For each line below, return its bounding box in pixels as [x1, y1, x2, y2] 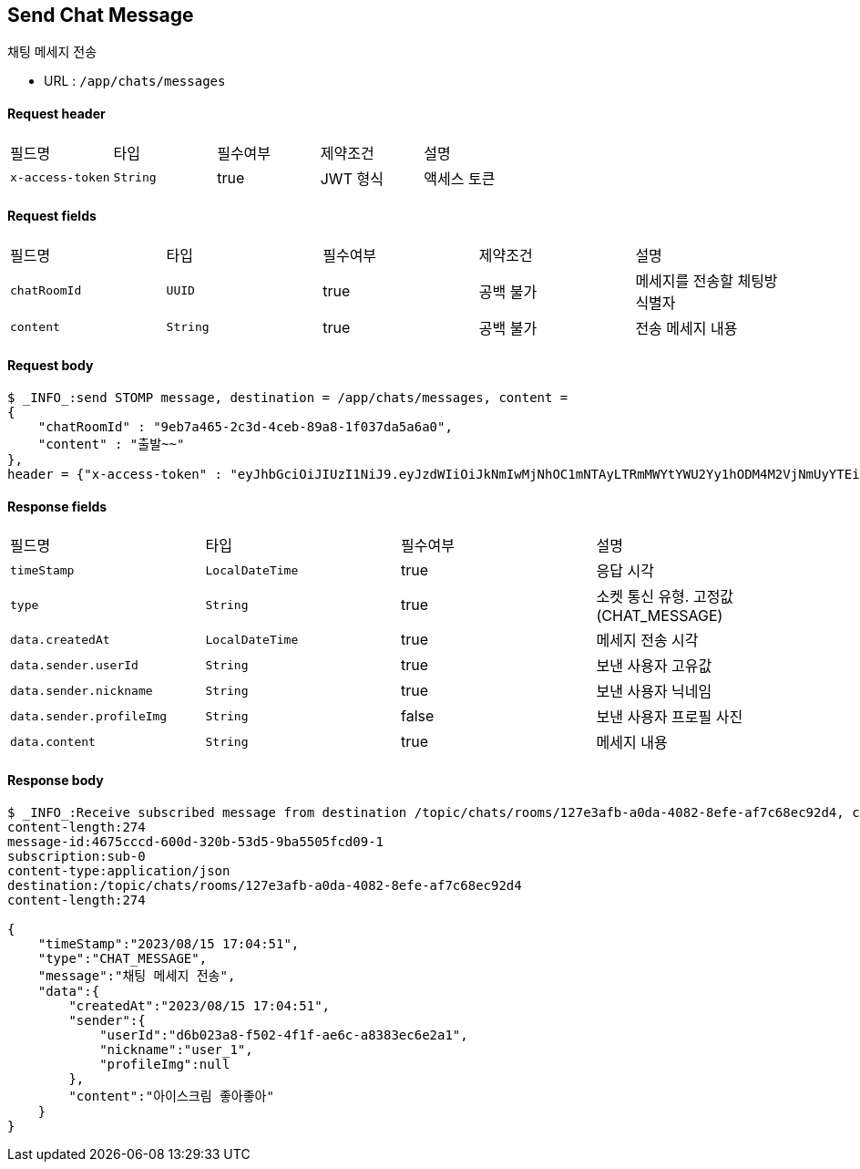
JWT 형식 [320, 169, 384, 188]
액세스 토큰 [424, 169, 496, 188]
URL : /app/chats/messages [44, 73, 226, 89]
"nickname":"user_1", [99, 1041, 253, 1057]
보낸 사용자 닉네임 [596, 682, 712, 701]
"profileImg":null [99, 1056, 230, 1071]
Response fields [7, 498, 107, 514]
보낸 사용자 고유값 [596, 657, 712, 676]
